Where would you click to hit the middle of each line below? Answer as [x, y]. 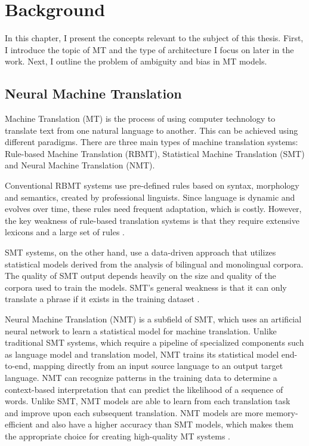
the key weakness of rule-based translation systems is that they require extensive [152, 220]
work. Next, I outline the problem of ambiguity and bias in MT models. [136, 61]
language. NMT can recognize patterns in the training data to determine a [141, 377]
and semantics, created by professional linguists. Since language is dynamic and [150, 197]
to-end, [18, 366]
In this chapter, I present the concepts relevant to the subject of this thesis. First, [154, 38]
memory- [282, 412]
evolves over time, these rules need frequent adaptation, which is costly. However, [153, 209]
